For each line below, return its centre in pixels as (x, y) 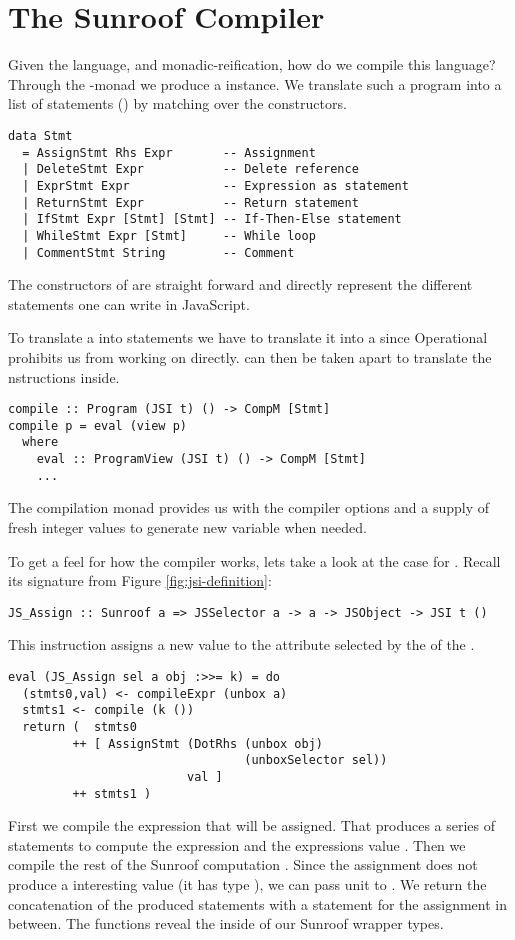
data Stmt (40, 135)
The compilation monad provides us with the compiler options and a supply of (249, 507)
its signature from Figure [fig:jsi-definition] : (140, 580)
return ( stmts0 (79, 727)
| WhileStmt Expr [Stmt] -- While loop (169, 235)
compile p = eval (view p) (97, 425)
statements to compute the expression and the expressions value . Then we (237, 844)
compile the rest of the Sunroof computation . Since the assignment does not (243, 864)
